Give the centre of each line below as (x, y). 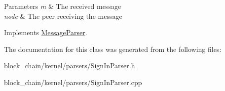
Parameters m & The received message (63, 6)
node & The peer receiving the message (63, 16)
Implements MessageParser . (46, 32)
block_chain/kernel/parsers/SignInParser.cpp (73, 82)
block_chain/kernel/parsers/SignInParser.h (70, 66)
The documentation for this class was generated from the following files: (113, 49)
